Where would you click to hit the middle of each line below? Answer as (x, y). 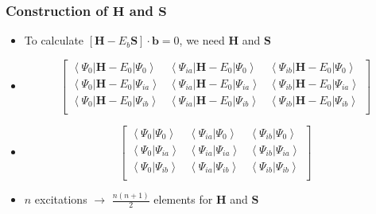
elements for (183, 199)
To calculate (54, 40)
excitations (61, 199)
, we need (202, 40)
